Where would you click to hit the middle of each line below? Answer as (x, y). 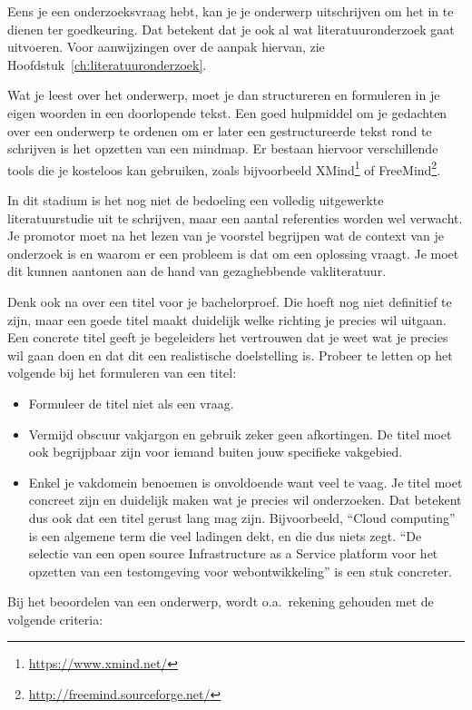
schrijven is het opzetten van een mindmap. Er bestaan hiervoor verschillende (223, 148)
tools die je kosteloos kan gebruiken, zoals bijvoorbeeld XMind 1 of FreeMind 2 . (224, 168)
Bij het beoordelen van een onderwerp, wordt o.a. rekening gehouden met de (221, 602)
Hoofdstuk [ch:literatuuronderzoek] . (107, 64)
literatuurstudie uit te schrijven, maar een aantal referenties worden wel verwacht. (235, 217)
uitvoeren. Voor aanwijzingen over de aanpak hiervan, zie (166, 47)
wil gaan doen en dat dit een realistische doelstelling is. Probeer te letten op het (230, 355)
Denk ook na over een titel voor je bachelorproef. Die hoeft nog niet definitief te (230, 301)
